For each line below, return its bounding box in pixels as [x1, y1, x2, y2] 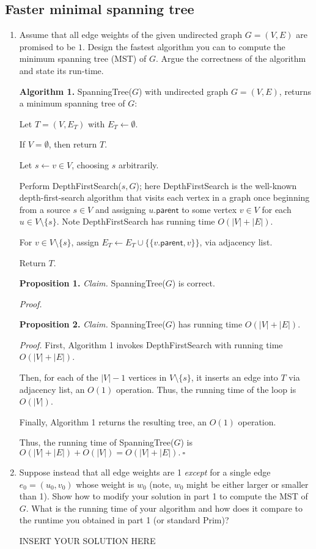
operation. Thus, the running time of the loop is [116, 383, 296, 395]
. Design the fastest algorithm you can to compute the [82, 40, 285, 53]
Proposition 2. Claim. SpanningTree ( [19, 318, 166, 331]
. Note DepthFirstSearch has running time [56, 215, 215, 228]
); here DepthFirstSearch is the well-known [136, 179, 297, 192]
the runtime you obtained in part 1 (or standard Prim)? [19, 514, 229, 526]
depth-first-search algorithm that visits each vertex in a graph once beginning [19, 191, 310, 204]
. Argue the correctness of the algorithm [155, 52, 306, 65]
